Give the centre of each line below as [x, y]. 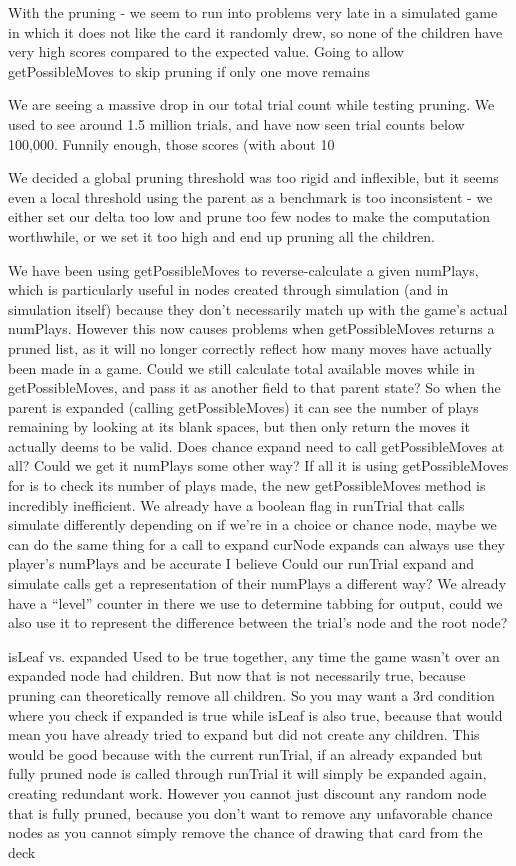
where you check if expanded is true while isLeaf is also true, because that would [255, 714]
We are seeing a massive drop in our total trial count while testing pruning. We [251, 104]
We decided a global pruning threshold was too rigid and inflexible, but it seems [253, 177]
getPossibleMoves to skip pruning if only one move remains [189, 70]
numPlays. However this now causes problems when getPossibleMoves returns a [251, 328]
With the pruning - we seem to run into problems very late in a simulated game [253, 12]
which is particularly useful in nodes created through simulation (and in [228, 289]
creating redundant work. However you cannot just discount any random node [247, 792]
